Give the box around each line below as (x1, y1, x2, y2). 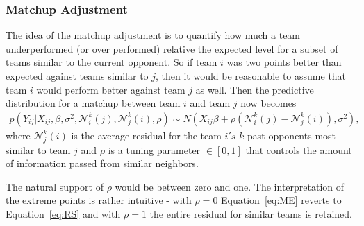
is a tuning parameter (108, 142, 201, 157)
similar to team (6, 142, 71, 157)
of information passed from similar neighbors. (6, 156, 199, 171)
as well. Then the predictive (195, 82, 314, 96)
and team (190, 96, 231, 110)
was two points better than (226, 55, 342, 69)
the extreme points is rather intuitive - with (6, 193, 192, 207)
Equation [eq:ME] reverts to (221, 193, 342, 207)
